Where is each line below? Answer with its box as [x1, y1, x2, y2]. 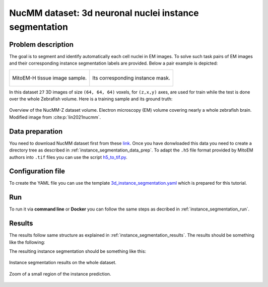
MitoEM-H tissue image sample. [12, 74, 87, 81]
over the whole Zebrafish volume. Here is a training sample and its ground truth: [9, 96, 173, 102]
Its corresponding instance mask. [92, 74, 171, 81]
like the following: [9, 239, 46, 245]
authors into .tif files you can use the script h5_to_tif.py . [9, 154, 128, 160]
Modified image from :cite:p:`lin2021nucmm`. [9, 114, 101, 120]
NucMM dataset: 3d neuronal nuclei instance [9, 7, 199, 18]
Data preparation [9, 127, 63, 136]
